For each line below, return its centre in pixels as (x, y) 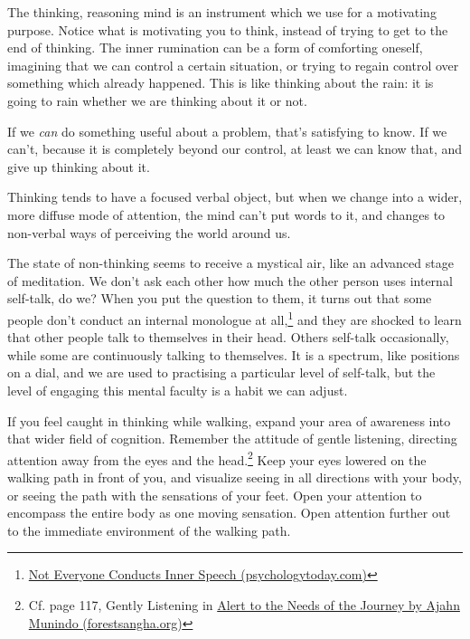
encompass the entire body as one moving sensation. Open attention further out (229, 513)
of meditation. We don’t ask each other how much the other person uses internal (230, 280)
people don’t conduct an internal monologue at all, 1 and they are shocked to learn (235, 318)
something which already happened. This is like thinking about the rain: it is (221, 83)
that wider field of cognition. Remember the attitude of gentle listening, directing (232, 439)
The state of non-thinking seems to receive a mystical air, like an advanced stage (230, 263)
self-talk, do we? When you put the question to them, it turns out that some (220, 298)
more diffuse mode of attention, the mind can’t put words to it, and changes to (226, 214)
